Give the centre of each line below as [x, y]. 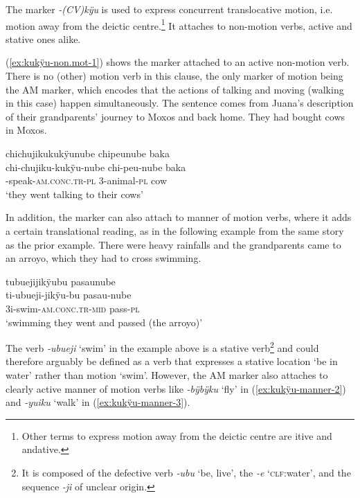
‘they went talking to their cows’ [74, 194]
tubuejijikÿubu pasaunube [61, 281]
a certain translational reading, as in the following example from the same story [175, 230]
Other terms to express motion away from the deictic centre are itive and [177, 435]
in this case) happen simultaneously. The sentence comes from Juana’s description [180, 103]
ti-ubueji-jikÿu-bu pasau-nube [69, 295]
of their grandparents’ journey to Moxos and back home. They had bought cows [175, 116]
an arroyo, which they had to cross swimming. [103, 258]
